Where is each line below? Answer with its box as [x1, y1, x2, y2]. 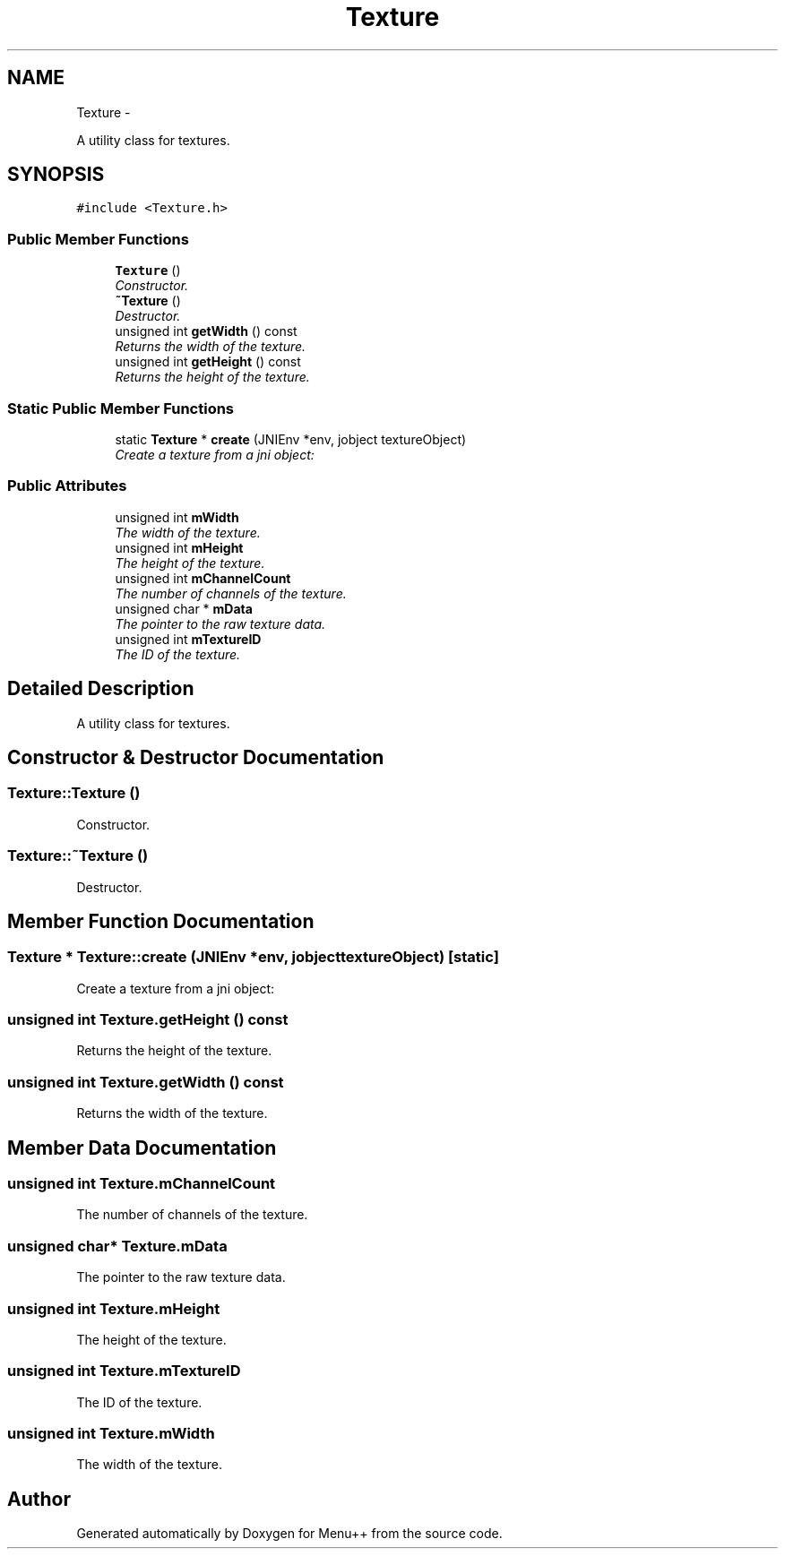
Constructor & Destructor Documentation [7, 745, 384, 769]
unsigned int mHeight [115, 539, 244, 555]
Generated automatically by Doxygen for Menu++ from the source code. [76, 1526, 503, 1542]
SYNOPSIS [7, 163, 105, 186]
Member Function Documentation [7, 909, 315, 933]
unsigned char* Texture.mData [7, 1236, 228, 1255]
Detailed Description [7, 677, 194, 701]
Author [7, 1487, 71, 1510]
